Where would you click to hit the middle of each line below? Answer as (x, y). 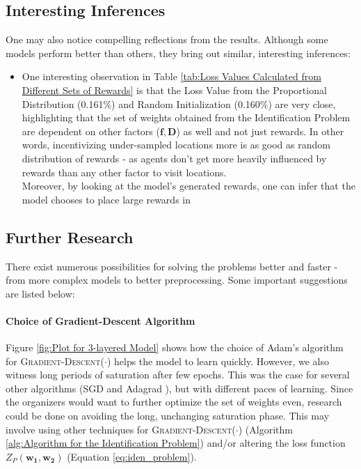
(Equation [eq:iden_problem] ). (132, 456)
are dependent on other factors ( (91, 131)
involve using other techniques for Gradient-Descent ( (121, 429)
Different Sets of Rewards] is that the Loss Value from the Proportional (174, 90)
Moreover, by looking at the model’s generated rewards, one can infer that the (188, 186)
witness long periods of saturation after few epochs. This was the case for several (178, 375)
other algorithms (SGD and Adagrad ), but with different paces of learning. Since (179, 388)
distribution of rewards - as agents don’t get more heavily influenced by (174, 158)
